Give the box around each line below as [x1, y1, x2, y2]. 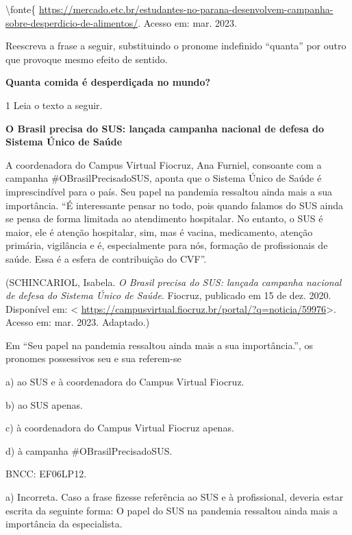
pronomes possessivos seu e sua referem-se [5, 351, 181, 366]
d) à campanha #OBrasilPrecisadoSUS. [5, 443, 173, 457]
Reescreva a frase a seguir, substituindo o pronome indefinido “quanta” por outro [5, 38, 347, 53]
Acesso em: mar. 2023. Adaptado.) [5, 315, 150, 329]
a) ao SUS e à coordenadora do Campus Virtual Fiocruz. [5, 374, 244, 389]
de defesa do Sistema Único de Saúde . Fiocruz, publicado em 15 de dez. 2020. [5, 288, 331, 302]
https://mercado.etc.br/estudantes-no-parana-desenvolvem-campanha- [39, 2, 334, 16]
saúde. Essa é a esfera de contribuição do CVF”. [5, 251, 207, 265]
